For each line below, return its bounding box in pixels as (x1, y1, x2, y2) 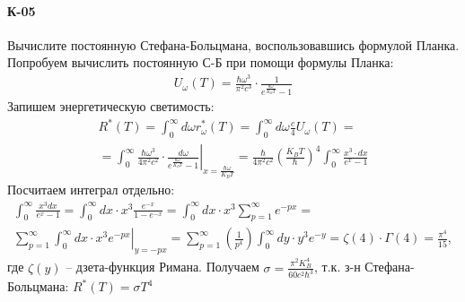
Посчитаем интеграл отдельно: (7, 179, 175, 198)
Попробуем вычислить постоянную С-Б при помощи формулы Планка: (7, 53, 394, 72)
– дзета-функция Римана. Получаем (66, 257, 259, 276)
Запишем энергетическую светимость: (7, 97, 215, 116)
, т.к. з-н (314, 257, 361, 276)
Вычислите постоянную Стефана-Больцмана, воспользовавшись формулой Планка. (7, 35, 460, 54)
